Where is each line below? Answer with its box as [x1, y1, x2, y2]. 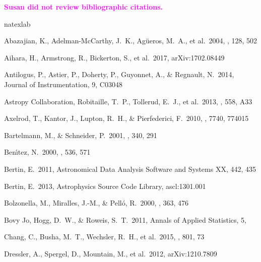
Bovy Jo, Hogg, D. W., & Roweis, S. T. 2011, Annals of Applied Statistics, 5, [4, 214, 246, 225]
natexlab [4, 18, 31, 29]
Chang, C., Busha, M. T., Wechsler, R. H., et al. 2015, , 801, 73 [4, 231, 205, 242]
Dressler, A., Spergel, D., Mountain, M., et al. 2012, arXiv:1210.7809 [4, 248, 217, 258]
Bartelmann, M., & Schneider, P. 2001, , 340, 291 [4, 129, 157, 140]
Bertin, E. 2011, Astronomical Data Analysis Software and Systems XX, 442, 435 [4, 163, 256, 174]
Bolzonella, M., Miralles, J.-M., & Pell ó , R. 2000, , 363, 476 [4, 198, 189, 208]
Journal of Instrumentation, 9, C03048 [4, 79, 122, 89]
